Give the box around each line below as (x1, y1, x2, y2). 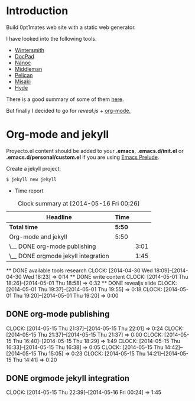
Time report (14, 187, 44, 194)
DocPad (14, 53, 34, 60)
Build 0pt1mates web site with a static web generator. (6, 24, 136, 31)
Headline (46, 213, 72, 221)
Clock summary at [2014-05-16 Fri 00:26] (17, 199, 140, 207)
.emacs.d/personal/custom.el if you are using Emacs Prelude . (6, 154, 160, 161)
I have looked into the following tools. (6, 35, 97, 42)
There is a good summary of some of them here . (6, 96, 124, 103)
